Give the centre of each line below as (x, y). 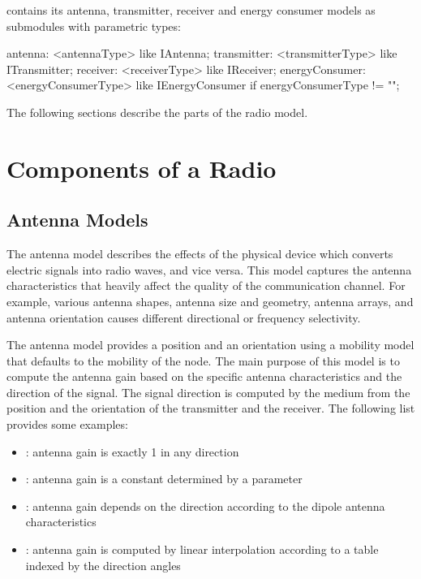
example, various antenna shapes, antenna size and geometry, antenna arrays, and (210, 301)
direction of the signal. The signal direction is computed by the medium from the (208, 392)
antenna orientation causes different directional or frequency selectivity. (184, 317)
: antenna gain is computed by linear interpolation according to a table (202, 549)
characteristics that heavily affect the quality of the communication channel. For (206, 285)
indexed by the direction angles (103, 565)
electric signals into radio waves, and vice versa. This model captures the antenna (209, 269)
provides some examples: (67, 424)
